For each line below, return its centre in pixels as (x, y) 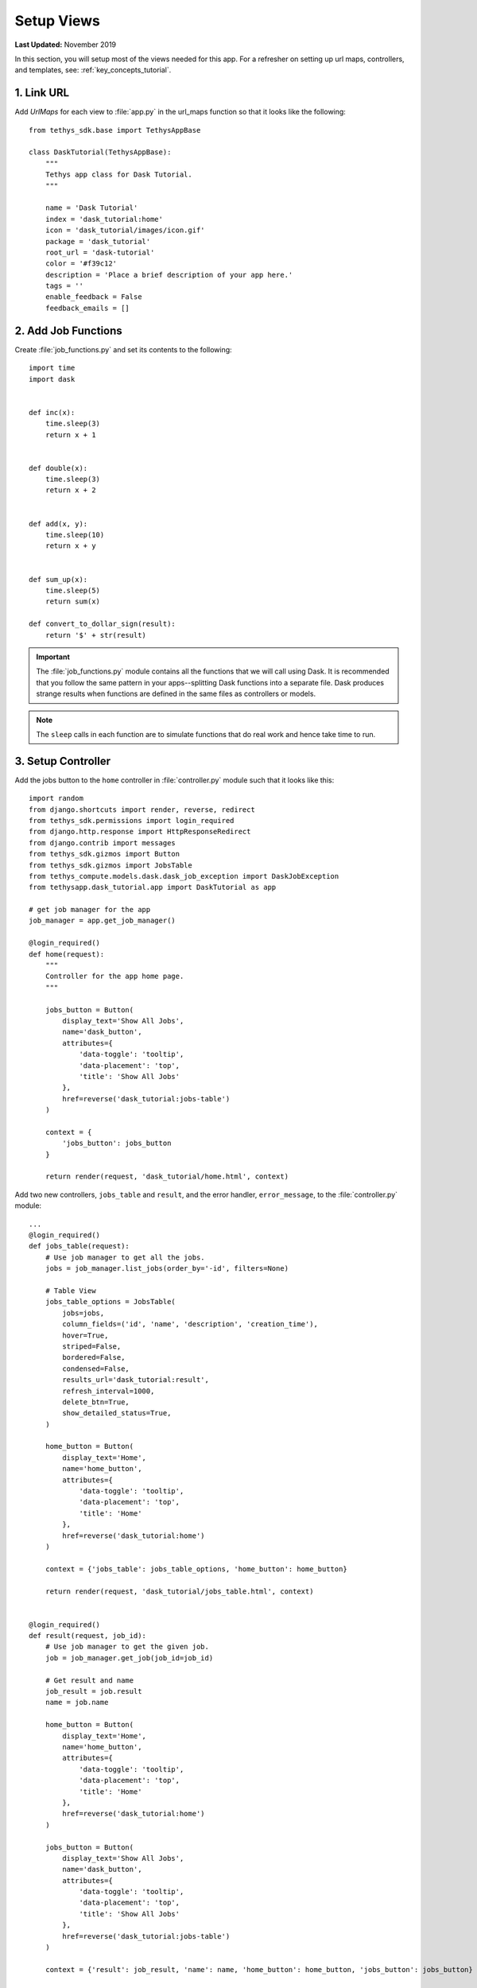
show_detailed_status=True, (117, 1413)
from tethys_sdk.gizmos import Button (105, 854)
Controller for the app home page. (114, 977)
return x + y (70, 546)
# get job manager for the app (90, 910)
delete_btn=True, (96, 1402)
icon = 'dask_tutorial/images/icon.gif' (125, 230)
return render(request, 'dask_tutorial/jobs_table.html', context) (179, 1591)
